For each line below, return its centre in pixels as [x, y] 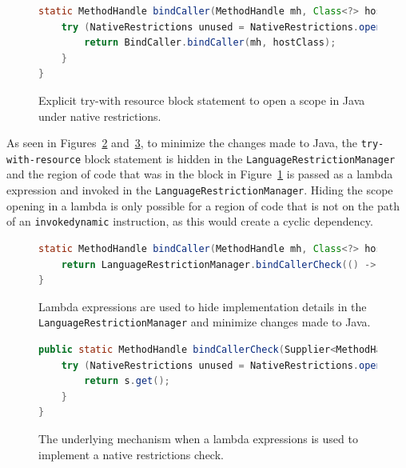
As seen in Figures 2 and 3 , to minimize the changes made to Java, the [182, 143]
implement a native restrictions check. [131, 454]
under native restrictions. [100, 116]
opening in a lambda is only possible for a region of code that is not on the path [203, 205]
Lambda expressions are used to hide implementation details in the [203, 306]
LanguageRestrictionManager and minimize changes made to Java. [205, 322]
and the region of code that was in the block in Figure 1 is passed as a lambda [200, 174]
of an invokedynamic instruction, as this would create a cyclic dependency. [190, 221]
